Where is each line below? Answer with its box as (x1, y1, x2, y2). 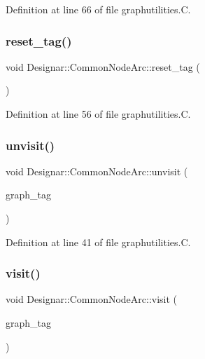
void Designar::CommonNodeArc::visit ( (6, 292, 178, 306)
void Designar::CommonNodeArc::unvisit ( (6, 163, 188, 178)
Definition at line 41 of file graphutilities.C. (6, 234, 191, 249)
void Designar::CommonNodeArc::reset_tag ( (6, 59, 200, 74)
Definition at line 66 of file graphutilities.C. (6, 2, 191, 16)
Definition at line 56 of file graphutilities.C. (6, 107, 191, 121)
